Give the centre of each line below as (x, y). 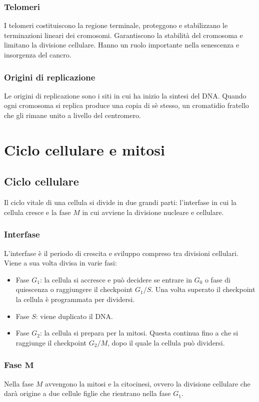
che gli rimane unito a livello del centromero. (72, 115)
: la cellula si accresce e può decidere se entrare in (116, 279)
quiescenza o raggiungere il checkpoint (74, 289)
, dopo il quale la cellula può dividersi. (166, 342)
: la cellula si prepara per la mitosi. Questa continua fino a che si (139, 333)
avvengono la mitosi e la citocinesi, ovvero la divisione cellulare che (148, 383)
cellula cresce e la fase (37, 212)
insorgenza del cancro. (38, 54)
